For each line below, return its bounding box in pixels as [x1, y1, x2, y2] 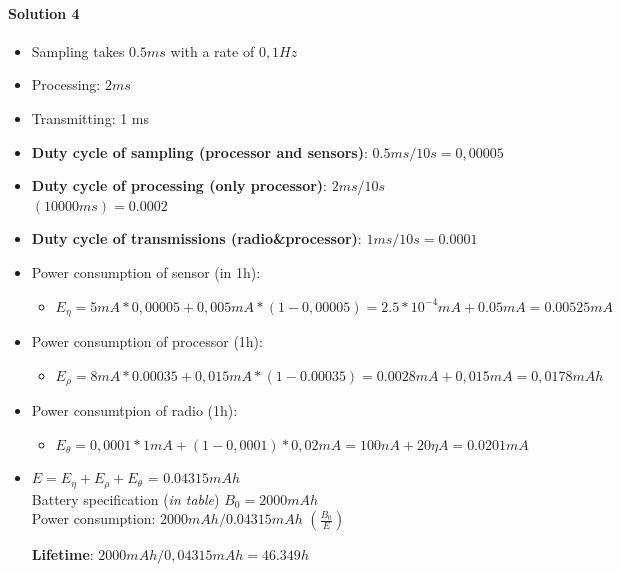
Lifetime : [31, 544, 94, 565]
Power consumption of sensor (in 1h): [31, 261, 261, 282]
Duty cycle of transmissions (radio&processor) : [31, 228, 362, 249]
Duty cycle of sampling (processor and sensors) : [31, 141, 368, 162]
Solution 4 [8, 2, 80, 23]
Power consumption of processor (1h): [31, 331, 263, 351]
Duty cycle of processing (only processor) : [31, 175, 328, 196]
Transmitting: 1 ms [31, 107, 150, 128]
